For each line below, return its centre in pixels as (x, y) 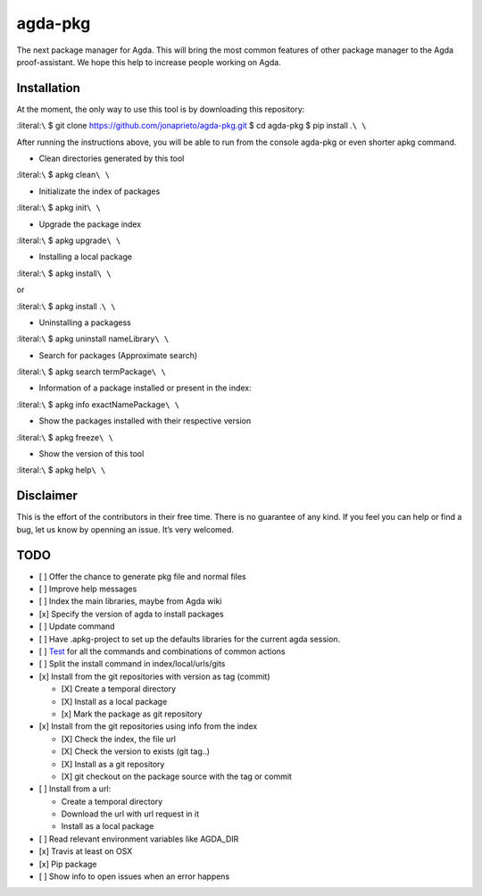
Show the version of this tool (91, 454)
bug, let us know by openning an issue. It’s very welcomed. (125, 529)
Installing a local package (86, 257)
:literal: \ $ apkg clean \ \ (63, 175)
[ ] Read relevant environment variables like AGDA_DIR (139, 839)
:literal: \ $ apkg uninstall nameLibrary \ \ (93, 339)
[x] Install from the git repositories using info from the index (148, 726)
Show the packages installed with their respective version (145, 421)
